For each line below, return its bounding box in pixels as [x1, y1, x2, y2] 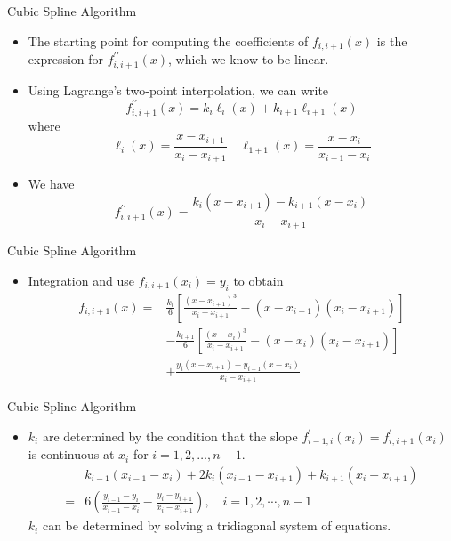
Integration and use [28, 270, 134, 289]
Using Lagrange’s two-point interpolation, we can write [28, 80, 329, 99]
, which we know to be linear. [167, 50, 329, 69]
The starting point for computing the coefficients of [28, 31, 309, 50]
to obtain [233, 270, 284, 289]
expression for [28, 50, 104, 69]
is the [376, 31, 407, 50]
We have [28, 174, 75, 193]
